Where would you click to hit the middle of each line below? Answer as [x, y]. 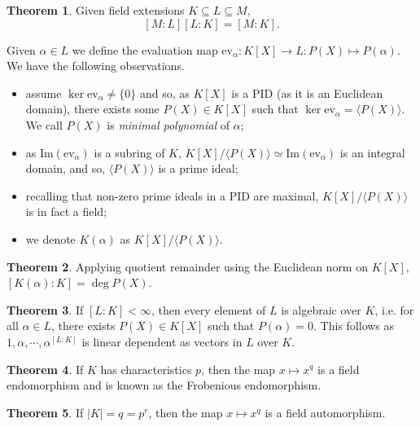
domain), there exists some [92, 109]
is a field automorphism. [325, 412]
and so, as [165, 92]
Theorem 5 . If [45, 412]
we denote [50, 238]
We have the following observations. [96, 66]
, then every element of [208, 309]
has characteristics [146, 369]
